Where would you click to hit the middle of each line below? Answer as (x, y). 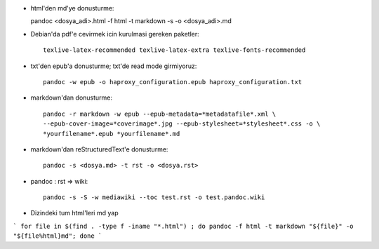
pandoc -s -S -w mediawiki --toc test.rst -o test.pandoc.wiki (154, 197)
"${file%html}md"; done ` (58, 236)
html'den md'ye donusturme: (72, 8)
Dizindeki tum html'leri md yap (74, 213)
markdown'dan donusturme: (71, 97)
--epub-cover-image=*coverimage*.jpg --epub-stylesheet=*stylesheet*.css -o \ (182, 124)
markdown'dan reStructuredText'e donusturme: (99, 149)
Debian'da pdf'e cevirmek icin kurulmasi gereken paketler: (115, 34)
